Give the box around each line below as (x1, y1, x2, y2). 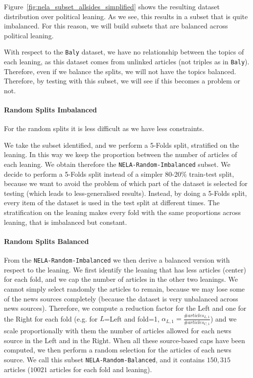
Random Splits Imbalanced (4, 105, 97, 115)
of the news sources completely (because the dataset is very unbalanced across (4, 293, 238, 303)
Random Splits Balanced (4, 236, 89, 246)
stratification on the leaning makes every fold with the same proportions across (4, 207, 241, 217)
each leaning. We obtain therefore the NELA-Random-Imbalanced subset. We (4, 159, 230, 169)
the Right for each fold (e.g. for (4, 313, 98, 324)
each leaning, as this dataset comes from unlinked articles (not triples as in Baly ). (4, 56, 250, 67)
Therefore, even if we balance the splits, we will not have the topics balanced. (4, 66, 236, 76)
